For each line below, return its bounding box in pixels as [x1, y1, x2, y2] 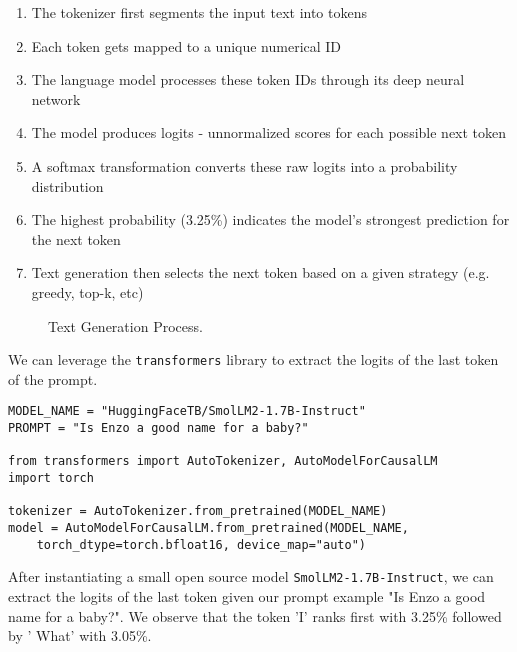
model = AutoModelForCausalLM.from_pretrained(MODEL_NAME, [8, 520, 409, 535]
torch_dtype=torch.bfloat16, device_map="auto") [36, 537, 366, 552]
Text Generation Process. [48, 315, 203, 336]
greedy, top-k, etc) [31, 281, 144, 302]
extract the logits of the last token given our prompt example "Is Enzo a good [8, 585, 486, 606]
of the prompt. [8, 368, 98, 389]
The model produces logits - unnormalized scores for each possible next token [31, 122, 507, 143]
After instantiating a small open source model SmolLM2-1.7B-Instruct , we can [8, 566, 494, 587]
